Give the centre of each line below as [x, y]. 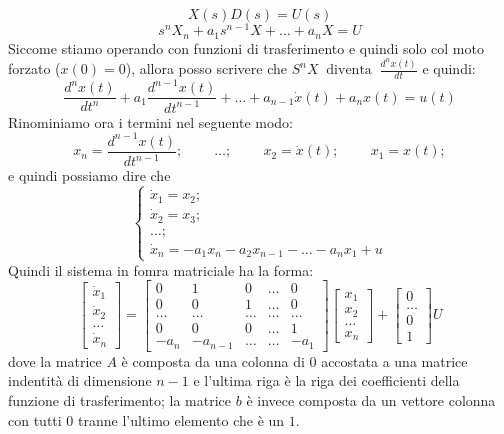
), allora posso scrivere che [206, 68]
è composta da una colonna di [213, 360]
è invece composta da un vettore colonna [371, 399]
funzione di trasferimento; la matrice [120, 399]
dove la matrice [55, 360]
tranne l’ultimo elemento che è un [181, 419]
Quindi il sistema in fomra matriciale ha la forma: [161, 269]
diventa [349, 70]
